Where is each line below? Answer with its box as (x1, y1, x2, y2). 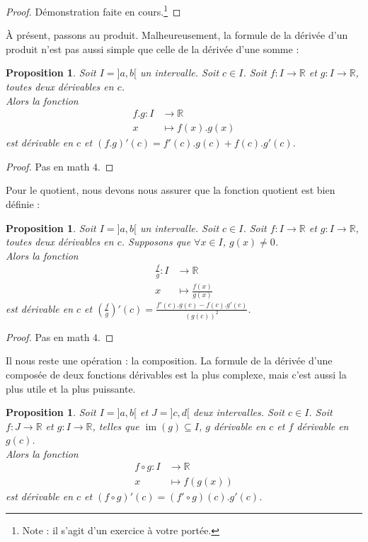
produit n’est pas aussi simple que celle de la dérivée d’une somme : (6, 41, 299, 56)
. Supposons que (121, 234, 191, 249)
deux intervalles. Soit (192, 405, 284, 420)
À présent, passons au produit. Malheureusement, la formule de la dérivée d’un (6, 28, 348, 42)
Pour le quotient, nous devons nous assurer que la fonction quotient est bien (6, 183, 335, 197)
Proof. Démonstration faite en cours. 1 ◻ (6, 2, 181, 18)
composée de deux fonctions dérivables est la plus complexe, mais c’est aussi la (6, 367, 347, 381)
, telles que (92, 418, 139, 433)
